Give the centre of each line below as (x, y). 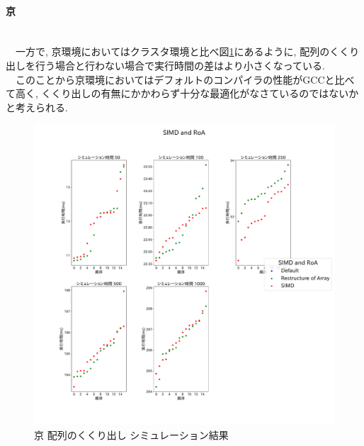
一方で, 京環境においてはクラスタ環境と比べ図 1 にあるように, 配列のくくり (187, 51)
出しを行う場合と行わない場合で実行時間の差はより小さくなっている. (165, 65)
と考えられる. (37, 107)
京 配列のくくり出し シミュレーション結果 (131, 434)
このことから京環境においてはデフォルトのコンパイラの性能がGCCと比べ (185, 79)
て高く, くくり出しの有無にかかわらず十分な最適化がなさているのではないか (182, 93)
